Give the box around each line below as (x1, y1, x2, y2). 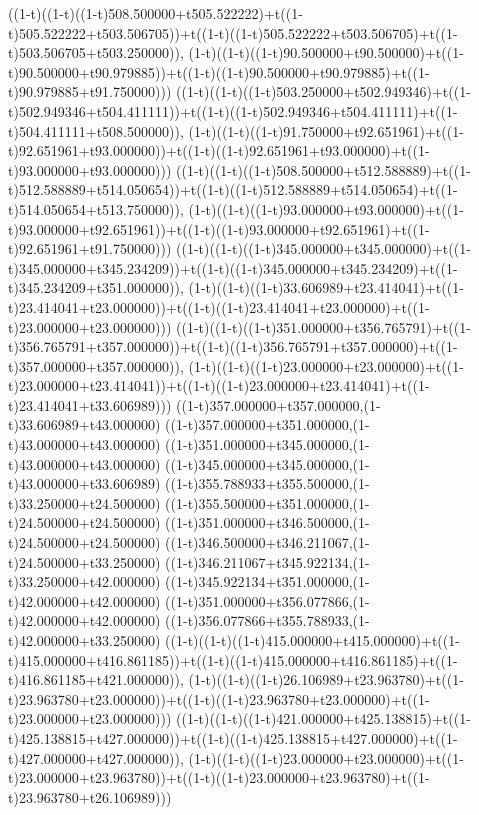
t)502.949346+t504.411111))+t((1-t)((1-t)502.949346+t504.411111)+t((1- (8, 100, 458, 121)
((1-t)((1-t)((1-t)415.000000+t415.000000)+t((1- (165, 630, 460, 650)
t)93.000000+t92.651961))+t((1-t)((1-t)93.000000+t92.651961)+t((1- (8, 218, 430, 239)
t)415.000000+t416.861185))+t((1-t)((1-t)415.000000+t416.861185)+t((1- (8, 649, 458, 670)
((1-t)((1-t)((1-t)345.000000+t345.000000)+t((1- (176, 238, 471, 259)
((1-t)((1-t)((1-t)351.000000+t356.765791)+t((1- (176, 316, 471, 337)
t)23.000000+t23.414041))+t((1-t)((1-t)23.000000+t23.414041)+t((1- (8, 375, 430, 396)
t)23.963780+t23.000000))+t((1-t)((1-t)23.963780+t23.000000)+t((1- (8, 688, 430, 709)
